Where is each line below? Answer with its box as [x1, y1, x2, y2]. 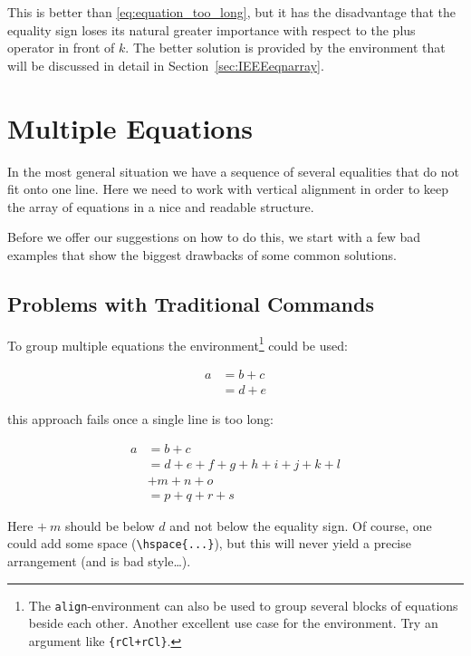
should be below [65, 516, 155, 535]
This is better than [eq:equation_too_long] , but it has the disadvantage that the [7, 3, 457, 21]
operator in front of [7, 38, 115, 57]
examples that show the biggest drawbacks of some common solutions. [7, 245, 397, 264]
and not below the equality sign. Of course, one [169, 516, 432, 535]
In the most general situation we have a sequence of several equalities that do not [7, 161, 459, 180]
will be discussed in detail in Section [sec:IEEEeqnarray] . [7, 55, 324, 74]
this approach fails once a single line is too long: [7, 409, 274, 428]
